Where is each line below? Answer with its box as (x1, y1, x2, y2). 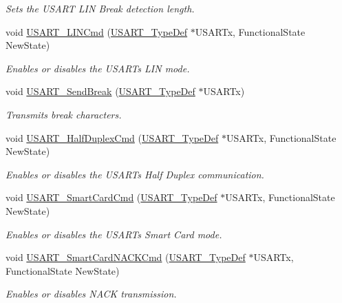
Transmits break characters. (6, 107, 122, 121)
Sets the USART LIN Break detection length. (6, 1, 195, 15)
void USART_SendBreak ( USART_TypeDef (6, 84, 195, 98)
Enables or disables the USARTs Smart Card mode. (6, 227, 222, 241)
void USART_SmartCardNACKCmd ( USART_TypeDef (6, 250, 246, 264)
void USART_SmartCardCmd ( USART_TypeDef (6, 190, 217, 205)
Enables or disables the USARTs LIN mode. (6, 61, 190, 75)
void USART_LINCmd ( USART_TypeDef (6, 24, 188, 39)
